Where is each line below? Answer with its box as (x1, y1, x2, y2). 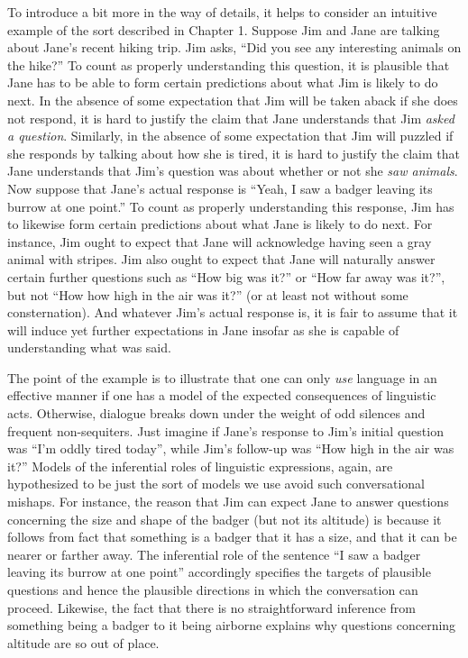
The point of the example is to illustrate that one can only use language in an (7, 368, 437, 387)
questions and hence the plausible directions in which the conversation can (7, 580, 418, 599)
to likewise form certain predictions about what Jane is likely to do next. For (7, 215, 433, 233)
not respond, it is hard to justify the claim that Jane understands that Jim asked (7, 108, 454, 127)
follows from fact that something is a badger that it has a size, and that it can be (7, 527, 457, 546)
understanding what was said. (7, 338, 171, 357)
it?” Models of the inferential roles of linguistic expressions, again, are (7, 456, 393, 475)
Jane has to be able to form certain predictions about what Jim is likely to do (7, 73, 438, 92)
